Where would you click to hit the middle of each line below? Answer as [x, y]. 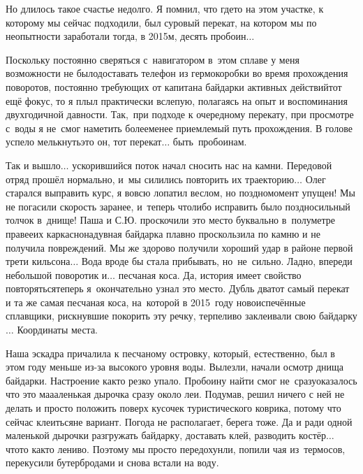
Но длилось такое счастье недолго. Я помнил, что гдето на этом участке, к [165, 8]
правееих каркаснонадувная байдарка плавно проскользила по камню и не [163, 233]
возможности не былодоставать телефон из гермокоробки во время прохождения [177, 73]
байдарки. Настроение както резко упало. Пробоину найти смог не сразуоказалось [181, 380]
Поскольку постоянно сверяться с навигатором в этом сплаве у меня [153, 59]
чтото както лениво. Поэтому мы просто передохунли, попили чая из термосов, [176, 448]
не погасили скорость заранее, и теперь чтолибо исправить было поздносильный [178, 206]
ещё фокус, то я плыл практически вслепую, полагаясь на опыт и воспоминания [177, 100]
